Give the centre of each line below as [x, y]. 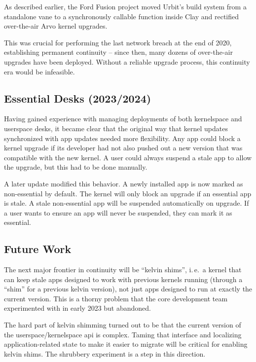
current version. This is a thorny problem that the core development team [116, 298]
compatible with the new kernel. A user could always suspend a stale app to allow [128, 157]
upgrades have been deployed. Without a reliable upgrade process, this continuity [127, 61]
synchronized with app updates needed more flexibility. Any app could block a [122, 138]
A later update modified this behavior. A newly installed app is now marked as [124, 183]
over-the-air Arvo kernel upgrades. [56, 26]
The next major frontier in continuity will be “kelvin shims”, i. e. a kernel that [123, 270]
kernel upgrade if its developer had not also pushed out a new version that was [123, 148]
